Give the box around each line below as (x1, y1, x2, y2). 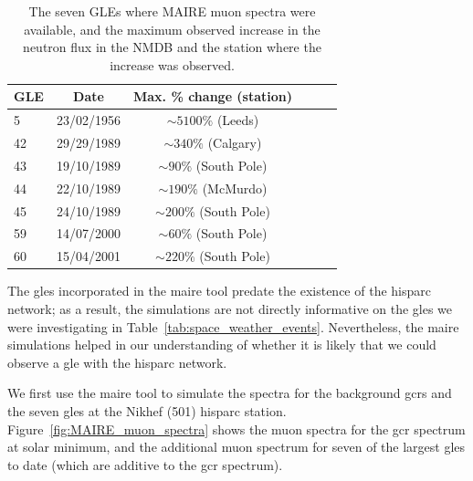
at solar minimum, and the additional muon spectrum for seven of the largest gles (7, 437, 466, 456)
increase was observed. (110, 55, 235, 74)
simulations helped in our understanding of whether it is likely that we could (7, 335, 436, 354)
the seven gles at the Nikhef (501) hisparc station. (7, 401, 287, 420)
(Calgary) (207, 133, 262, 152)
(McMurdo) (202, 178, 268, 197)
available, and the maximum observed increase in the (24, 19, 321, 38)
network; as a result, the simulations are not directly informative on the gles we (7, 298, 453, 318)
